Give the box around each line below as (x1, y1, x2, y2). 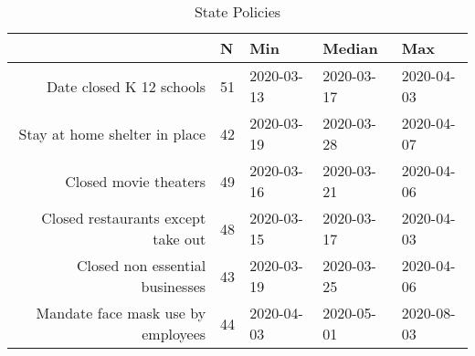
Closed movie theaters (65, 170, 206, 192)
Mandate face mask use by (36, 302, 206, 323)
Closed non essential (76, 255, 206, 276)
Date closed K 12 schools (46, 75, 206, 97)
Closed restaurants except (41, 207, 206, 228)
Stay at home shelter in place (18, 122, 206, 144)
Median (322, 37, 378, 58)
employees (142, 323, 206, 344)
